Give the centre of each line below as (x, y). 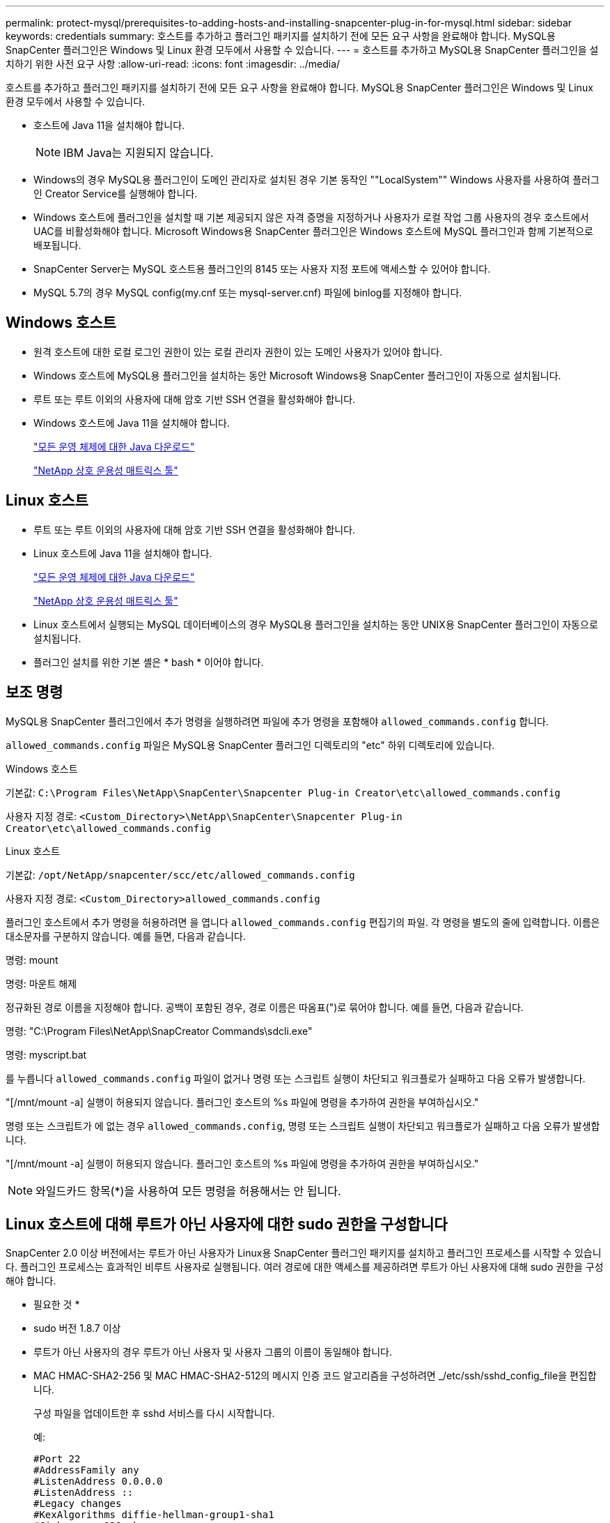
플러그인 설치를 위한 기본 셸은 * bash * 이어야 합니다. (149, 662)
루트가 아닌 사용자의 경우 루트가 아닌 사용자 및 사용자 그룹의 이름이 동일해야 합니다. (213, 1352)
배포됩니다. (57, 245)
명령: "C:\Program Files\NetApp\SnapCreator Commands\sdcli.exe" (159, 1031)
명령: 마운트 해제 (41, 983)
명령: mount (32, 960)
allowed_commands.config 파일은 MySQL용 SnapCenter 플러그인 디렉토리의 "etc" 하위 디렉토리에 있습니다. (250, 745)
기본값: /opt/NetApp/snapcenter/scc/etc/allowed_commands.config (180, 874)
